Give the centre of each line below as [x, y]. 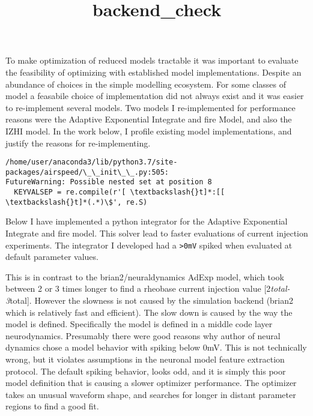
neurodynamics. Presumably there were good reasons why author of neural [143, 335]
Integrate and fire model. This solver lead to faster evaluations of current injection [157, 233]
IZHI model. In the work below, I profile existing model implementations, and [149, 131]
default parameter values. [52, 257]
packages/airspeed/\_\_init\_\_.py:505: [87, 172]
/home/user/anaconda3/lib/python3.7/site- [92, 162]
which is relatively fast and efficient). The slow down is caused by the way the [149, 312]
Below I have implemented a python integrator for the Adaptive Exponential [147, 221]
